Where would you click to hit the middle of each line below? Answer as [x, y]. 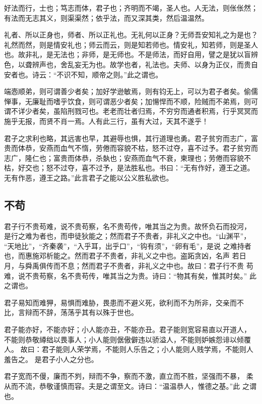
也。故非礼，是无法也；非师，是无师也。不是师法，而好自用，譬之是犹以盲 [127, 54]
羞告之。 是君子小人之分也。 [51, 359]
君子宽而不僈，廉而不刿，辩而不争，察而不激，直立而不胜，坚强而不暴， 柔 [129, 376]
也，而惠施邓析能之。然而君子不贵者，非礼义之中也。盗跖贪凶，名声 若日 [125, 256]
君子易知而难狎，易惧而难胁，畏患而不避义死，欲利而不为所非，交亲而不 [124, 302]
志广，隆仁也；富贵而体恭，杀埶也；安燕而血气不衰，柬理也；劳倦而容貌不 [127, 158]
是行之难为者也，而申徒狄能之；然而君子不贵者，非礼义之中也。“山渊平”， [127, 236]
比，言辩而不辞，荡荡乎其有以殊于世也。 [71, 312]
